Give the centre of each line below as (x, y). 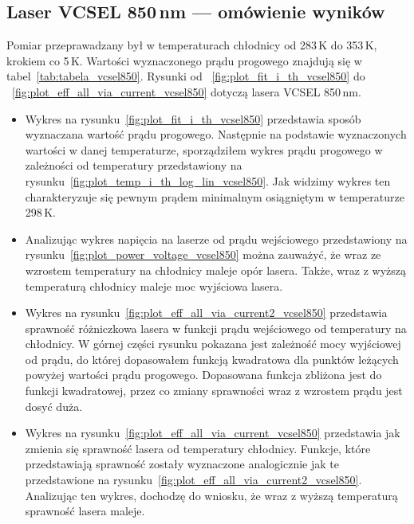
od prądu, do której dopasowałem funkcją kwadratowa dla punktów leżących (212, 359)
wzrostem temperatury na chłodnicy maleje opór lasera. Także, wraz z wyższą (216, 270)
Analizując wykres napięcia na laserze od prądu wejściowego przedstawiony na (216, 239)
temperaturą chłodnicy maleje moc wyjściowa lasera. (154, 285)
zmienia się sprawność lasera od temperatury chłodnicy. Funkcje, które (198, 448)
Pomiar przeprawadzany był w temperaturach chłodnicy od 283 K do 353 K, (192, 45)
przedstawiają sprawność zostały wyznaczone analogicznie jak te (182, 464)
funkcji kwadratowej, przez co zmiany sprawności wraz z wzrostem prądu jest (214, 391)
